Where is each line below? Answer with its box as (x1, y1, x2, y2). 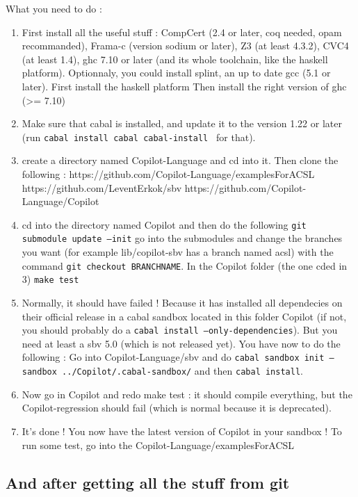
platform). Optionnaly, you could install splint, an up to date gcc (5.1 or (22, 65, 331, 80)
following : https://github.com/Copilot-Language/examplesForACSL (22, 167, 315, 181)
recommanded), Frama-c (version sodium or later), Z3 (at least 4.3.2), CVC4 (22, 38, 349, 53)
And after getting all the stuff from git (6, 471, 290, 493)
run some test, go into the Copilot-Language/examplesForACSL (22, 437, 295, 452)
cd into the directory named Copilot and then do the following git (22, 217, 307, 231)
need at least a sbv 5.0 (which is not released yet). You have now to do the (22, 336, 341, 350)
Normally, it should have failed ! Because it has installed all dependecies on (22, 295, 343, 309)
